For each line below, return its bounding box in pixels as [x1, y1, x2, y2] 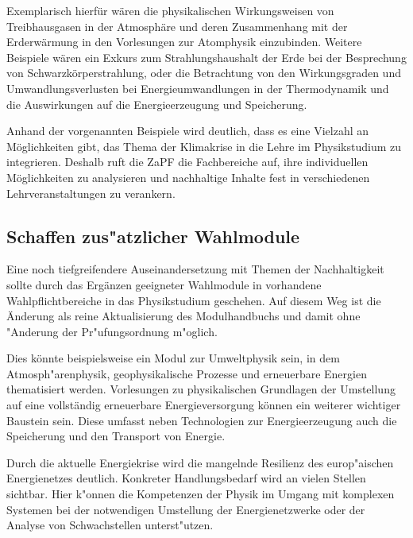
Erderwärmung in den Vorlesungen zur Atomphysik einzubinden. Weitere [6, 33, 362, 50]
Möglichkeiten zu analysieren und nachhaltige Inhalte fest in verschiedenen [6, 168, 370, 185]
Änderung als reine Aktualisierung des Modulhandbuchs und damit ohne [6, 308, 361, 324]
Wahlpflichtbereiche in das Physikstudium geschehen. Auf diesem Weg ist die [6, 292, 381, 308]
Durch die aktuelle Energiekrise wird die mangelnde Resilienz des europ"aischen [6, 454, 394, 470]
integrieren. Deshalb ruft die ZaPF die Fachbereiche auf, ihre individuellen [6, 153, 369, 170]
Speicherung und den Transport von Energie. [6, 428, 226, 444]
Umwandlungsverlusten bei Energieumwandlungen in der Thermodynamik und [6, 79, 389, 96]
